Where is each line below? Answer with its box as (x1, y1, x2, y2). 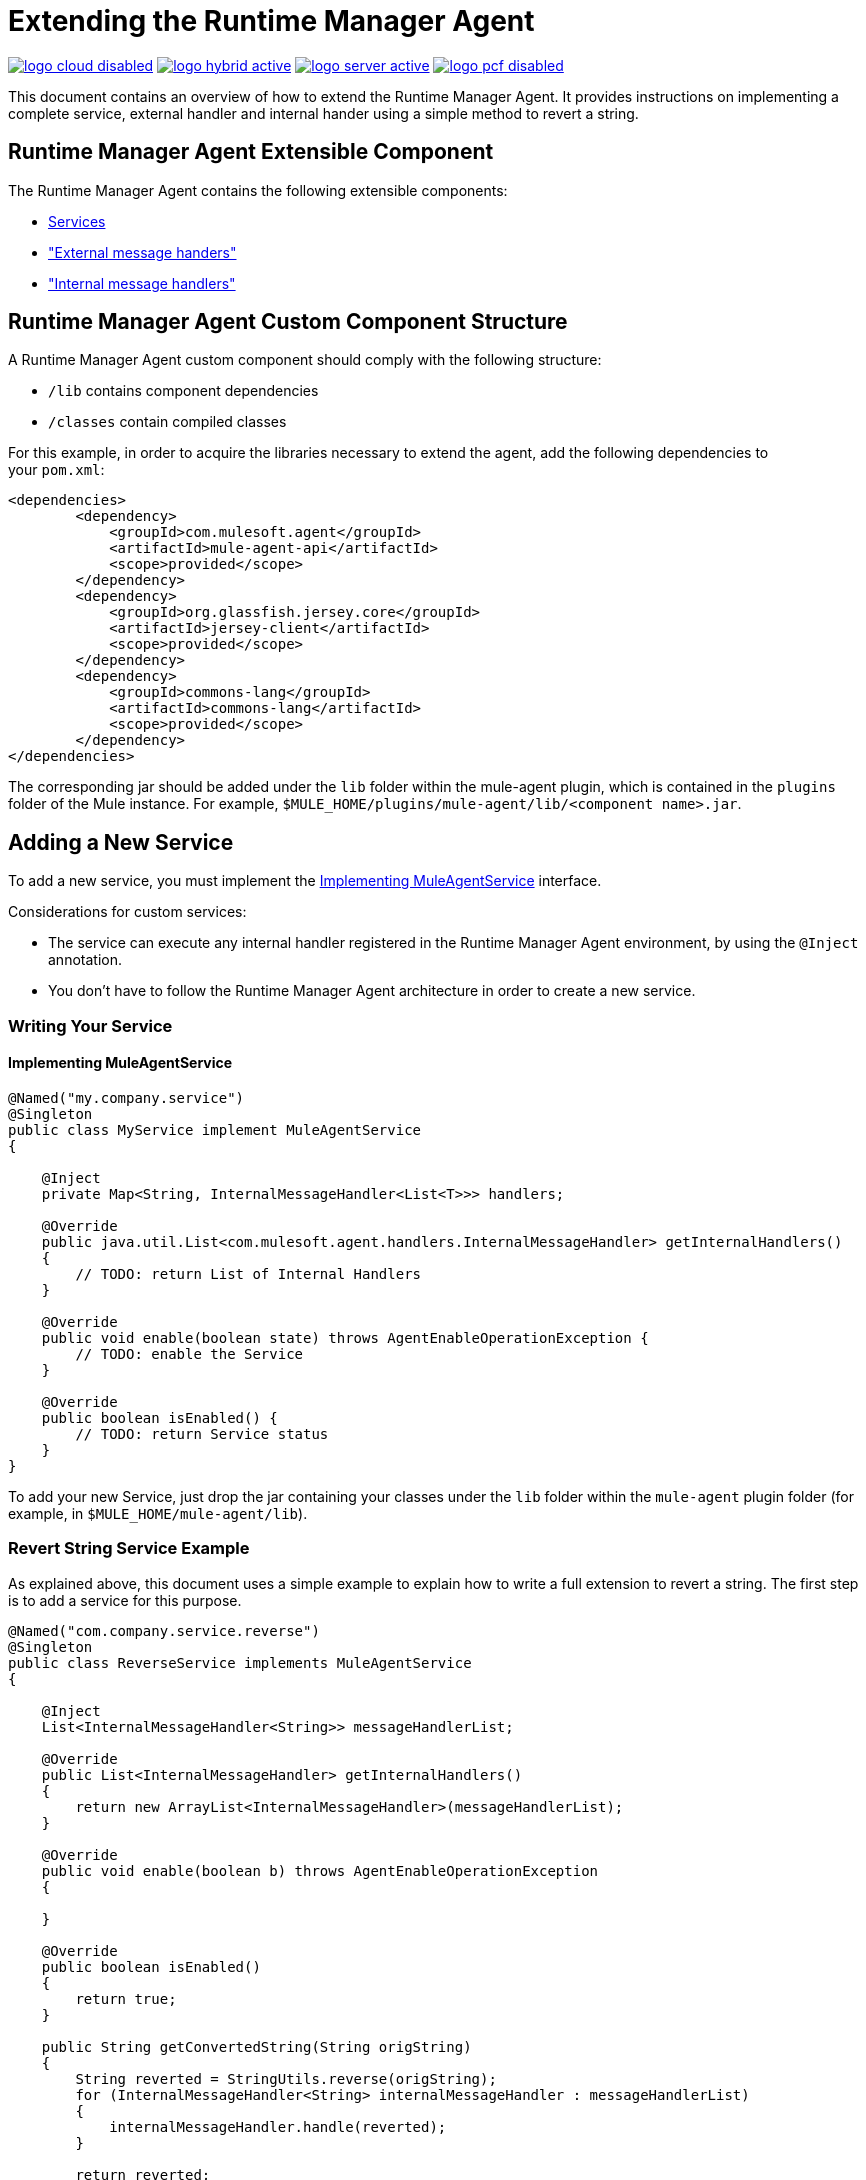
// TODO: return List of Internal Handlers (75, 1265, 422, 1282)
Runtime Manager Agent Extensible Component (8, 139, 494, 165)
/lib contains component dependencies (48, 382, 319, 400)
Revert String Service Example (8, 1538, 250, 1559)
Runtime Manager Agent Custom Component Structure (8, 309, 568, 335)
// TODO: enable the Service (75, 1345, 304, 1362)
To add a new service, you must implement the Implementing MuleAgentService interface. (8, 872, 602, 890)
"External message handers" (48, 243, 237, 261)
